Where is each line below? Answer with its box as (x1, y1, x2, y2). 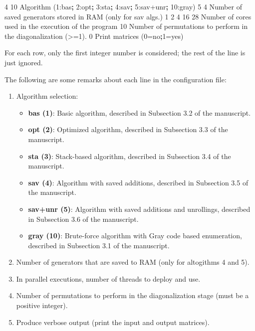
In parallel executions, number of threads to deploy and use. (16, 273, 201, 284)
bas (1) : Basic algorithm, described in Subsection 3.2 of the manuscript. (28, 107, 251, 118)
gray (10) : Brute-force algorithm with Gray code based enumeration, (28, 230, 242, 241)
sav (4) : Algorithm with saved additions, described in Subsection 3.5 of (28, 177, 249, 187)
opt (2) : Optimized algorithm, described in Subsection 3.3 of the (28, 124, 228, 135)
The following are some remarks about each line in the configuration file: (4, 74, 227, 84)
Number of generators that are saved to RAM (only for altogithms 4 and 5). (16, 257, 250, 267)
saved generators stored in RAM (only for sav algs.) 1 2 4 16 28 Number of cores (4, 11, 252, 21)
